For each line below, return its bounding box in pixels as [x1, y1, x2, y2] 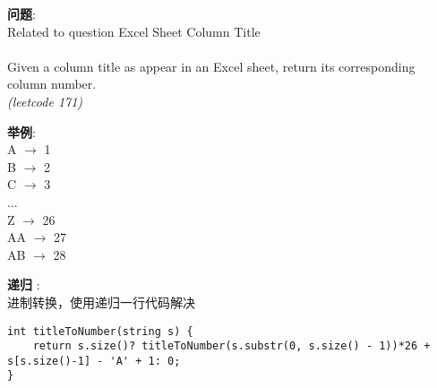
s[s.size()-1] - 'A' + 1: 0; [7, 354, 181, 367]
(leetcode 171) [7, 91, 83, 110]
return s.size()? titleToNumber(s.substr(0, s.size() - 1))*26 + [32, 340, 431, 353]
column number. [7, 74, 97, 93]
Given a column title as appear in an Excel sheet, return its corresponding [7, 56, 416, 75]
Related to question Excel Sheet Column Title [7, 22, 261, 40]
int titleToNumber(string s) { [7, 324, 193, 338]
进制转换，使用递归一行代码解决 [7, 292, 195, 311]
